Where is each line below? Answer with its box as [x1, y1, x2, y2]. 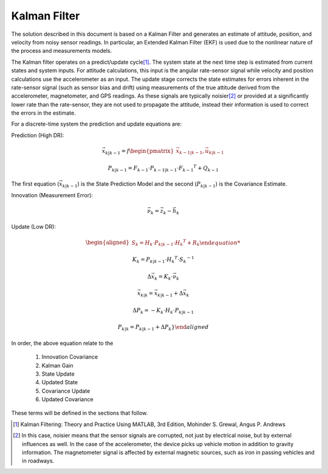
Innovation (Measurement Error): [11, 191, 94, 198]
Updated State [41, 379, 78, 386]
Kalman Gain [41, 362, 73, 369]
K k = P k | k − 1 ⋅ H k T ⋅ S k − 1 [132, 255, 194, 264]
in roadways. [22, 457, 55, 464]
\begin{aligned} [85, 239, 130, 246]
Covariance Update [41, 387, 91, 394]
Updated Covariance [41, 396, 94, 403]
